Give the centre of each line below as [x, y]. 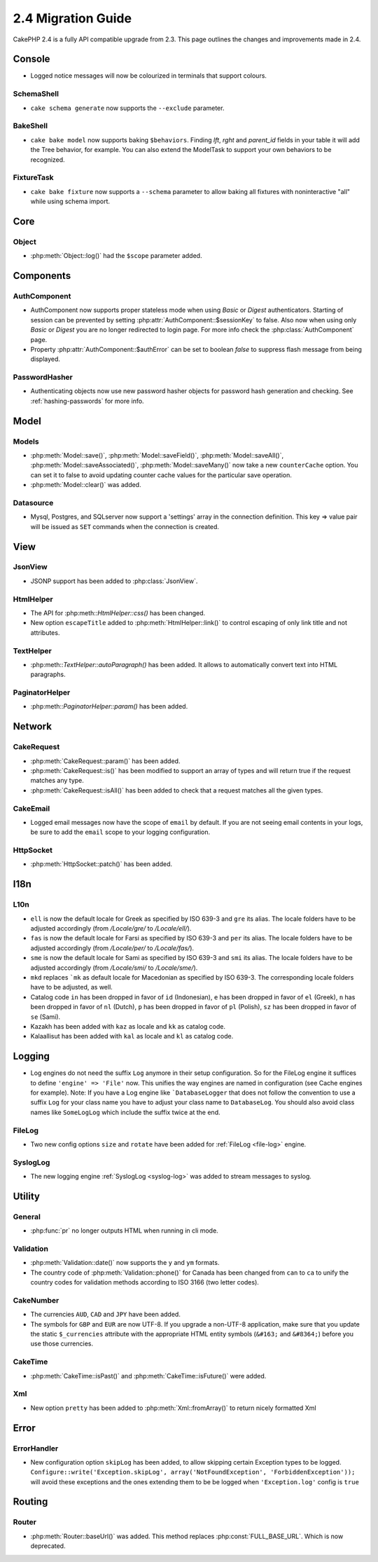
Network [33, 726]
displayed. [45, 359]
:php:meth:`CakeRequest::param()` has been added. [105, 761]
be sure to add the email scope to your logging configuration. [120, 832]
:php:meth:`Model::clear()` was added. [86, 485]
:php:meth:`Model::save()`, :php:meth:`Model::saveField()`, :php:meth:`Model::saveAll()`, [157, 455]
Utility [26, 1196]
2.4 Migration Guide [72, 18]
